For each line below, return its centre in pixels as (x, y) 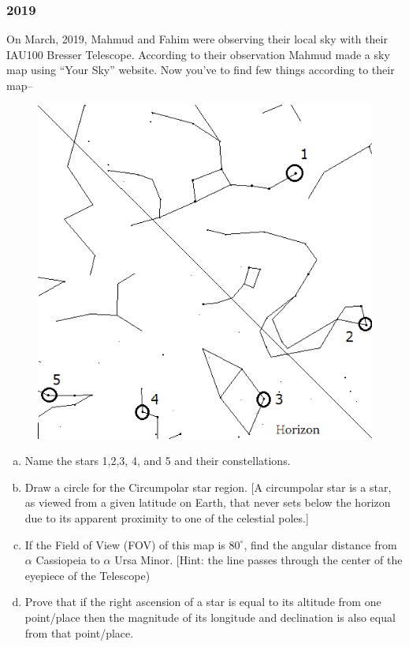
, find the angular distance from (320, 544)
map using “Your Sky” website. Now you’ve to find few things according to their (201, 70)
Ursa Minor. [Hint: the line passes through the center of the (258, 560)
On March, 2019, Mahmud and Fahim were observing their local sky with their (197, 39)
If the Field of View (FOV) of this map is (125, 544)
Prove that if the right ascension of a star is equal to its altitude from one (203, 602)
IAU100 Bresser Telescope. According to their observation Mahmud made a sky (198, 54)
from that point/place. (79, 632)
